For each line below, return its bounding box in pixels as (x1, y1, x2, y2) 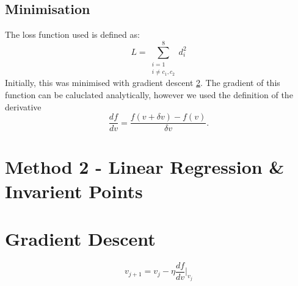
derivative (5, 100, 42, 113)
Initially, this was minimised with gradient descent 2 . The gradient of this (5, 76, 280, 89)
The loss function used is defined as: (5, 28, 140, 41)
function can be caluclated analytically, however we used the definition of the (5, 88, 293, 101)
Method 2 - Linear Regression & (5, 154, 285, 179)
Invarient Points (5, 178, 143, 203)
